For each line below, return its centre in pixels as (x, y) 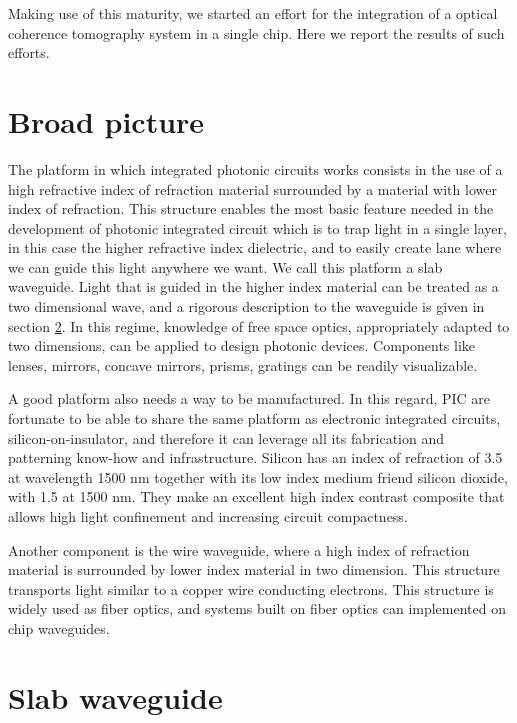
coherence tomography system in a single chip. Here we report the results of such (256, 32)
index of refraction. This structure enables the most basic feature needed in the (251, 208)
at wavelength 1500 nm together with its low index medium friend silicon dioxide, (258, 476)
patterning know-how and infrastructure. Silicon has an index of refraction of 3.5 (255, 457)
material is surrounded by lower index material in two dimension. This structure (254, 569)
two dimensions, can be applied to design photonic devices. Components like (242, 345)
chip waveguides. (59, 627)
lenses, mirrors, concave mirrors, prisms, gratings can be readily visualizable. (243, 364)
